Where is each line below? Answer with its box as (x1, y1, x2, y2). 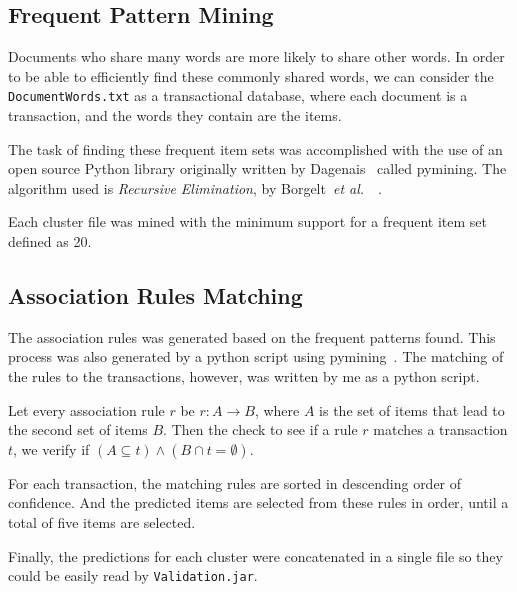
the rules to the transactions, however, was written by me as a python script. (8, 366, 480, 386)
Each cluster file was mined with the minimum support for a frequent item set (8, 211, 487, 232)
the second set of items (8, 419, 148, 440)
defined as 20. (8, 231, 92, 252)
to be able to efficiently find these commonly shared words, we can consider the (8, 65, 494, 86)
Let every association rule (8, 399, 165, 420)
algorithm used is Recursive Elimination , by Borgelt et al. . (8, 177, 382, 198)
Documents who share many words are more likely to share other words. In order (8, 46, 505, 67)
